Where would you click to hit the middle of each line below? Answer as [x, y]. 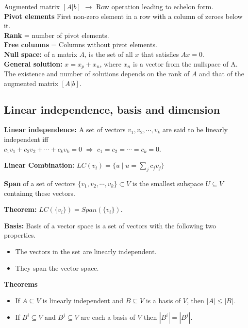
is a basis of [163, 300]
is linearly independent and [83, 300]
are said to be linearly [195, 129]
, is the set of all [109, 54]
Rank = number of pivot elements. [57, 35]
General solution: [33, 63]
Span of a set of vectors [40, 183]
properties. [20, 235]
